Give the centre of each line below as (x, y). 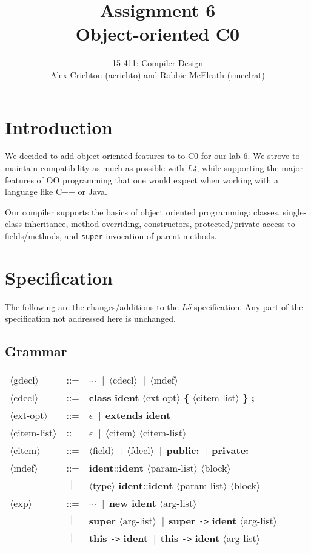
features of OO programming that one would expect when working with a (142, 179)
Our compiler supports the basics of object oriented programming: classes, (142, 212)
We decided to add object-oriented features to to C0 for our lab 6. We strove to (152, 156)
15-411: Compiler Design (158, 63)
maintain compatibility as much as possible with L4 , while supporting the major (154, 168)
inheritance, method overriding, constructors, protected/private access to (160, 224)
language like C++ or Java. (56, 192)
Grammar (36, 351)
